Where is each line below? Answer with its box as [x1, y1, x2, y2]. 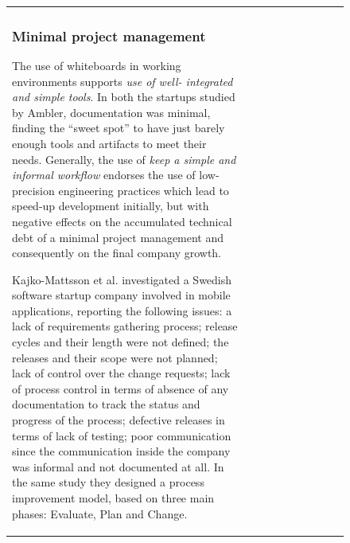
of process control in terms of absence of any [12, 380, 229, 397]
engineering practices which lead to [58, 182, 229, 198]
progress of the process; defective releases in [12, 412, 225, 428]
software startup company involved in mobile [12, 287, 231, 303]
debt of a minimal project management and [12, 229, 224, 245]
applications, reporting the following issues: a [12, 302, 232, 318]
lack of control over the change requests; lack [12, 365, 231, 381]
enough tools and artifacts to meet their [12, 135, 207, 151]
